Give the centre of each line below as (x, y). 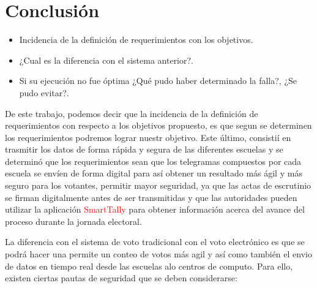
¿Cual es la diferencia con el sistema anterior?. (106, 60)
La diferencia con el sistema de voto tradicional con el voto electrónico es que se (155, 242)
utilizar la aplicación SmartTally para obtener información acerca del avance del (155, 209)
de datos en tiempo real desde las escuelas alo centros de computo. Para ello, (149, 266)
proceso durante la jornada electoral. (73, 221)
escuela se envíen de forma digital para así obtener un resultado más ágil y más (154, 173)
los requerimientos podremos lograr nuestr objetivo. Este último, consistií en (148, 137)
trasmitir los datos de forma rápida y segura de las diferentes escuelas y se (144, 149)
